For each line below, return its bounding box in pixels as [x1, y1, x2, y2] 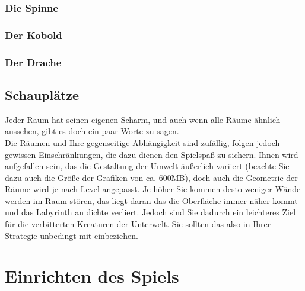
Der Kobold [5, 27, 62, 42]
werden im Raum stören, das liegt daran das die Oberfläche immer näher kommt [5, 194, 298, 206]
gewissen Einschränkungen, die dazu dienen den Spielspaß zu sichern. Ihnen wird [5, 148, 298, 160]
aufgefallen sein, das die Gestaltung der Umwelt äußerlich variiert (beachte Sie [5, 160, 290, 172]
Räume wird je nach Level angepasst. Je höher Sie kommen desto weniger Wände [5, 183, 301, 195]
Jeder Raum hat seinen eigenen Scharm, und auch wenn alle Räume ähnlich [5, 113, 281, 125]
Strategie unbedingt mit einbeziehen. [5, 229, 138, 241]
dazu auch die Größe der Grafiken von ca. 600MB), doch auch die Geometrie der [5, 171, 298, 183]
